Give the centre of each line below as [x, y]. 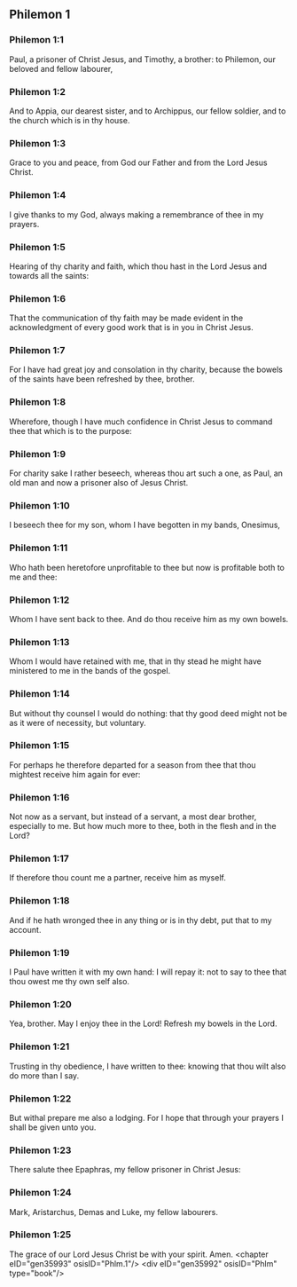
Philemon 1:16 [39, 797]
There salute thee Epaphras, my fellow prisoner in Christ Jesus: [125, 1170]
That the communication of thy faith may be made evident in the [126, 318]
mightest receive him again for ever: [75, 774]
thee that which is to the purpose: [71, 430]
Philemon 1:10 [40, 505]
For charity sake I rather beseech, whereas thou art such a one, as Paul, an [146, 473]
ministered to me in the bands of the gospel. [90, 671]
